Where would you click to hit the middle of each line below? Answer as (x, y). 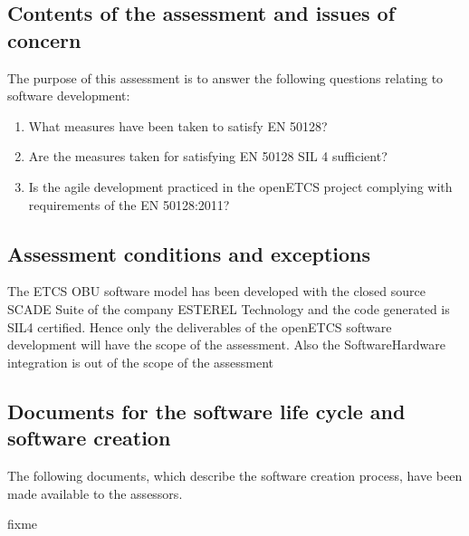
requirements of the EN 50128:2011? (129, 204)
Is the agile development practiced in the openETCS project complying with (240, 186)
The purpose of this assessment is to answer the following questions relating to (225, 77)
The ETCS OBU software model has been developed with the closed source (216, 291)
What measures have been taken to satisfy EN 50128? (178, 125)
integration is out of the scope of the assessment (141, 362)
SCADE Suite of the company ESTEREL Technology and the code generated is (229, 308)
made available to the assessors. (95, 493)
